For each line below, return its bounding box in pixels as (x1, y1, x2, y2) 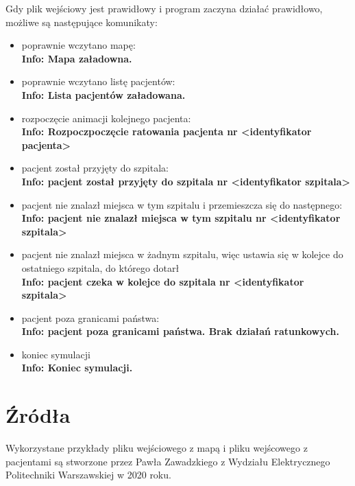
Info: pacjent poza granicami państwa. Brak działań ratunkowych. (21, 324, 339, 338)
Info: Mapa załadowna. (21, 51, 132, 65)
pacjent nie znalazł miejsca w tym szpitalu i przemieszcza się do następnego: (21, 197, 343, 211)
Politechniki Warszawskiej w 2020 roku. (5, 467, 171, 482)
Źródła (5, 401, 71, 429)
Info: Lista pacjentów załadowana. (21, 87, 186, 102)
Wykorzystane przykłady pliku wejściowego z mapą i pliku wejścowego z (5, 441, 308, 455)
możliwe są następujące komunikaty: (5, 14, 158, 29)
